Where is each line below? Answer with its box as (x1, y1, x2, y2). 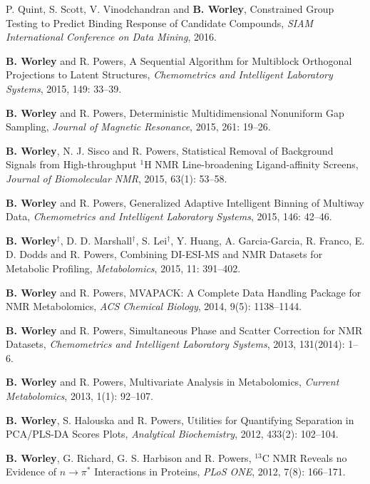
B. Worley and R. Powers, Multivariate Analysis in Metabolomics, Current (6, 374, 339, 389)
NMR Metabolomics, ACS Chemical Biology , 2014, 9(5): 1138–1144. (6, 299, 302, 314)
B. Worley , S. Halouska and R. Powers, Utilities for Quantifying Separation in (6, 412, 354, 427)
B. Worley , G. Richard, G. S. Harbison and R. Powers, (6, 450, 252, 465)
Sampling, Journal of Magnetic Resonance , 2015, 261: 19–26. (6, 119, 271, 134)
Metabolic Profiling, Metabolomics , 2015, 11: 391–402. (6, 260, 241, 275)
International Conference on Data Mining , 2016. (6, 29, 217, 44)
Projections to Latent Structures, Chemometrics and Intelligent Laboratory (6, 67, 333, 82)
